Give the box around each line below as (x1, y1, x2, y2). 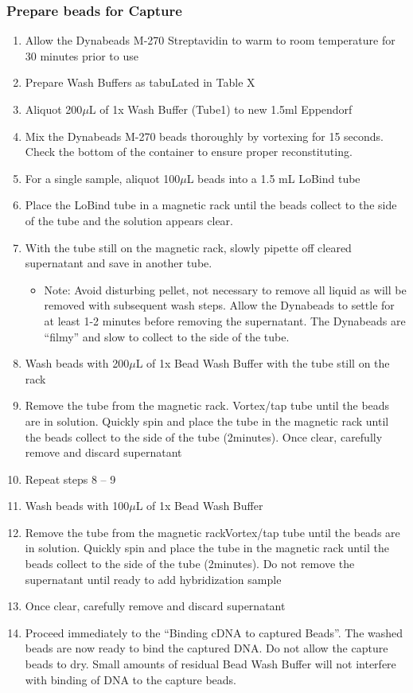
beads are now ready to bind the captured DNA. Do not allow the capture (25, 640, 388, 656)
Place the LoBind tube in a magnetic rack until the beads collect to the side (25, 197, 397, 213)
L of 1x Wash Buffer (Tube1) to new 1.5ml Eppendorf (88, 101, 353, 117)
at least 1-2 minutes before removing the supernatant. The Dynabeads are (44, 312, 406, 329)
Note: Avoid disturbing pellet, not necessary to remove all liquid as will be (44, 281, 407, 298)
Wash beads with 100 (25, 497, 130, 514)
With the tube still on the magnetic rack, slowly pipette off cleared (25, 239, 352, 255)
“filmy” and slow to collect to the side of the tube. (44, 328, 290, 345)
